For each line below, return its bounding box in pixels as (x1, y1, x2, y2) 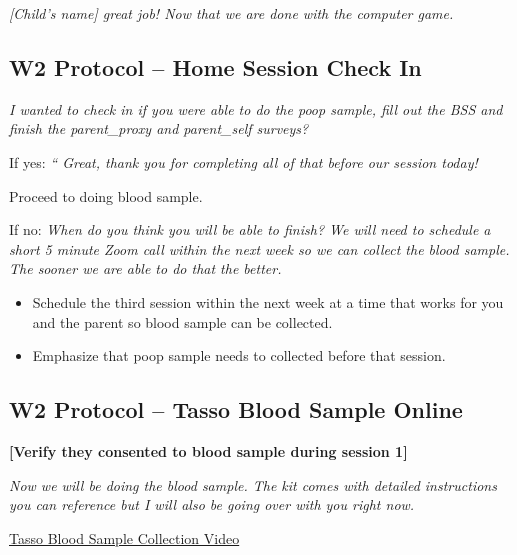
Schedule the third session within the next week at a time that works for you (32, 291, 504, 312)
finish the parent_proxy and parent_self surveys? (9, 118, 309, 139)
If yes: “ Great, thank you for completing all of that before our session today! (9, 151, 478, 172)
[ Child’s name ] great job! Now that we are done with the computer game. (9, 3, 454, 23)
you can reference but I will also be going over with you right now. (9, 494, 415, 515)
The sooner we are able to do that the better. (9, 258, 282, 279)
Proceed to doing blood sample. (9, 185, 203, 206)
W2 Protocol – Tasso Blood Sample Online (9, 394, 463, 425)
